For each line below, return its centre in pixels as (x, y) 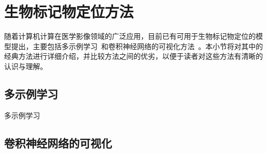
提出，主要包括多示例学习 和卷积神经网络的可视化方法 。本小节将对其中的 (137, 46)
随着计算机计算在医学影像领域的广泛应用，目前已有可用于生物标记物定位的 (130, 36)
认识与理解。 (26, 66)
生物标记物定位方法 (69, 12)
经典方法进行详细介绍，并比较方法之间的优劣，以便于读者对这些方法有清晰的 (133, 56)
